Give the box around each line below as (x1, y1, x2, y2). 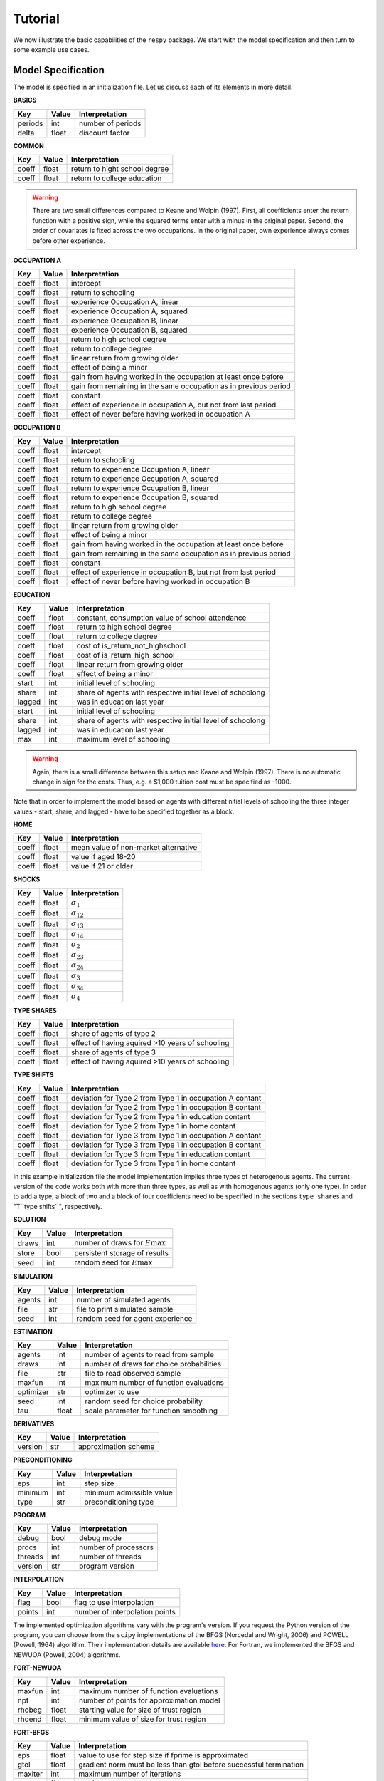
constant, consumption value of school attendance (76, 613, 247, 623)
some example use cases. (13, 45, 90, 53)
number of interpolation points (74, 1606, 176, 1616)
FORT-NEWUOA (13, 1663, 62, 1672)
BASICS (13, 96, 37, 105)
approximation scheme (78, 1442, 155, 1452)
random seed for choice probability (85, 1396, 203, 1406)
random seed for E (74, 1257, 138, 1267)
